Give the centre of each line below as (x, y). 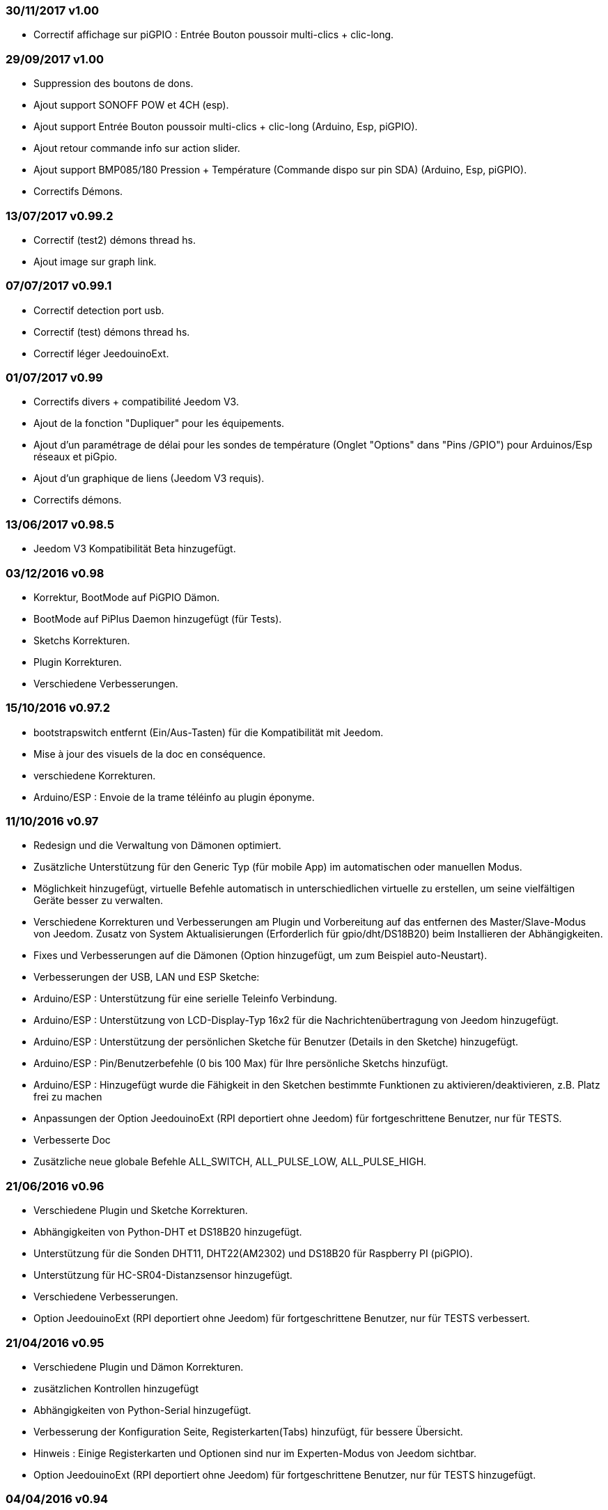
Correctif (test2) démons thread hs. (115, 240)
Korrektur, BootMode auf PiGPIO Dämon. (127, 597)
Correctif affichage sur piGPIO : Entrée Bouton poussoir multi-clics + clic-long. (214, 35)
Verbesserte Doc (72, 1140)
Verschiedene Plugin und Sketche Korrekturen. (141, 1211)
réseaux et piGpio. (76, 457)
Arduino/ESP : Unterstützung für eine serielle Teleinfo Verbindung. (186, 999)
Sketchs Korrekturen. (82, 640)
